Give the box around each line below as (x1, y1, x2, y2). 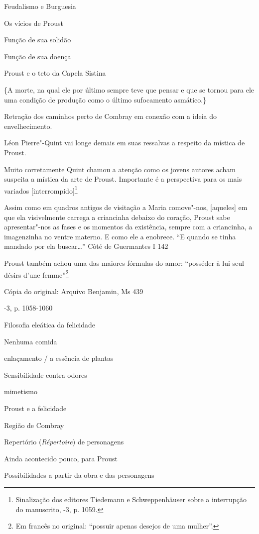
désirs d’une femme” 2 (4, 268, 69, 280)
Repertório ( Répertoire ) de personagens (4, 436, 124, 447)
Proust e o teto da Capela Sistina (4, 68, 106, 78)
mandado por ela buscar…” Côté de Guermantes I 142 (4, 241, 168, 251)
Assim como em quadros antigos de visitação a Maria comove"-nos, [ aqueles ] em (4, 202, 248, 212)
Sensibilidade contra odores (4, 369, 87, 380)
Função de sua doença (4, 51, 71, 61)
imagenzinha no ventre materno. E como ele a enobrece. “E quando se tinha (4, 231, 236, 241)
